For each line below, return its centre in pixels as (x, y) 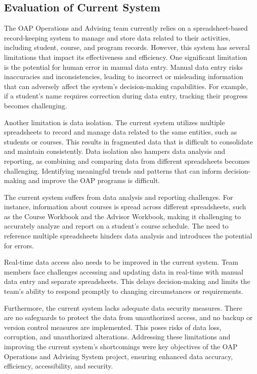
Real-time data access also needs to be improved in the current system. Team (121, 262)
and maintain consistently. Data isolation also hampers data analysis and (115, 151)
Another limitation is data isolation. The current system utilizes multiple (114, 122)
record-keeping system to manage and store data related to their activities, (117, 37)
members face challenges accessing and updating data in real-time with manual (124, 271)
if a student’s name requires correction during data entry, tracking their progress (126, 96)
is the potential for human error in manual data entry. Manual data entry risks (124, 67)
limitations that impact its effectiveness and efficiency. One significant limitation (126, 57)
